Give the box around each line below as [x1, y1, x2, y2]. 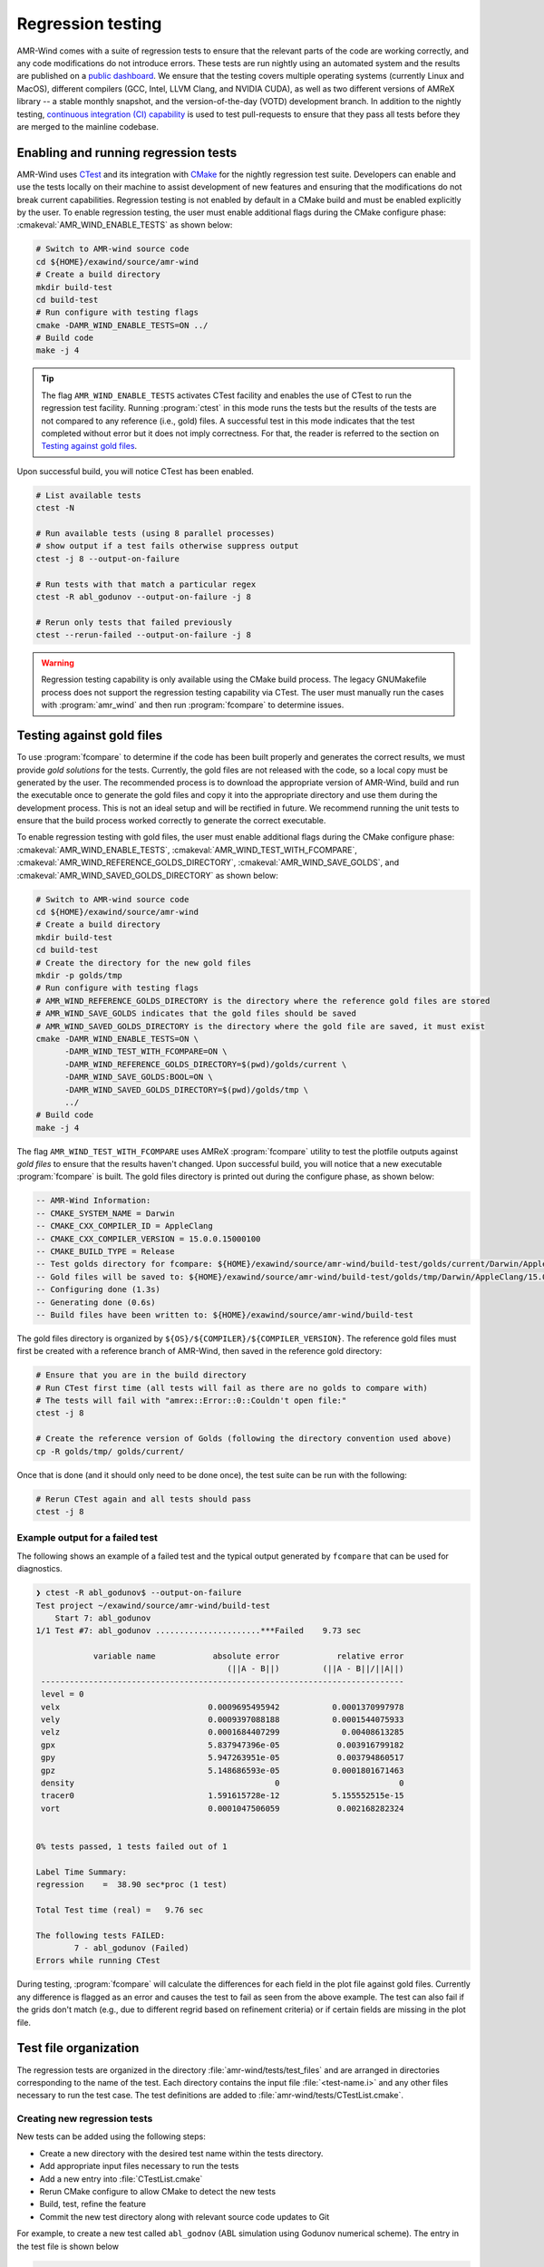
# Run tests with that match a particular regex [35, 579, 257, 589]
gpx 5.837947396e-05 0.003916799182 [41, 1739, 404, 1750]
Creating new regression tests [16, 2113, 153, 2126]
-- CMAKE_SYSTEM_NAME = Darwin [35, 1208, 176, 1219]
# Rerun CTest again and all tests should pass [35, 1493, 251, 1504]
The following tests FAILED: [35, 1930, 166, 1941]
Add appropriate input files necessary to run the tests [39, 2161, 239, 2172]
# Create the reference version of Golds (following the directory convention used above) [35, 1434, 452, 1444]
